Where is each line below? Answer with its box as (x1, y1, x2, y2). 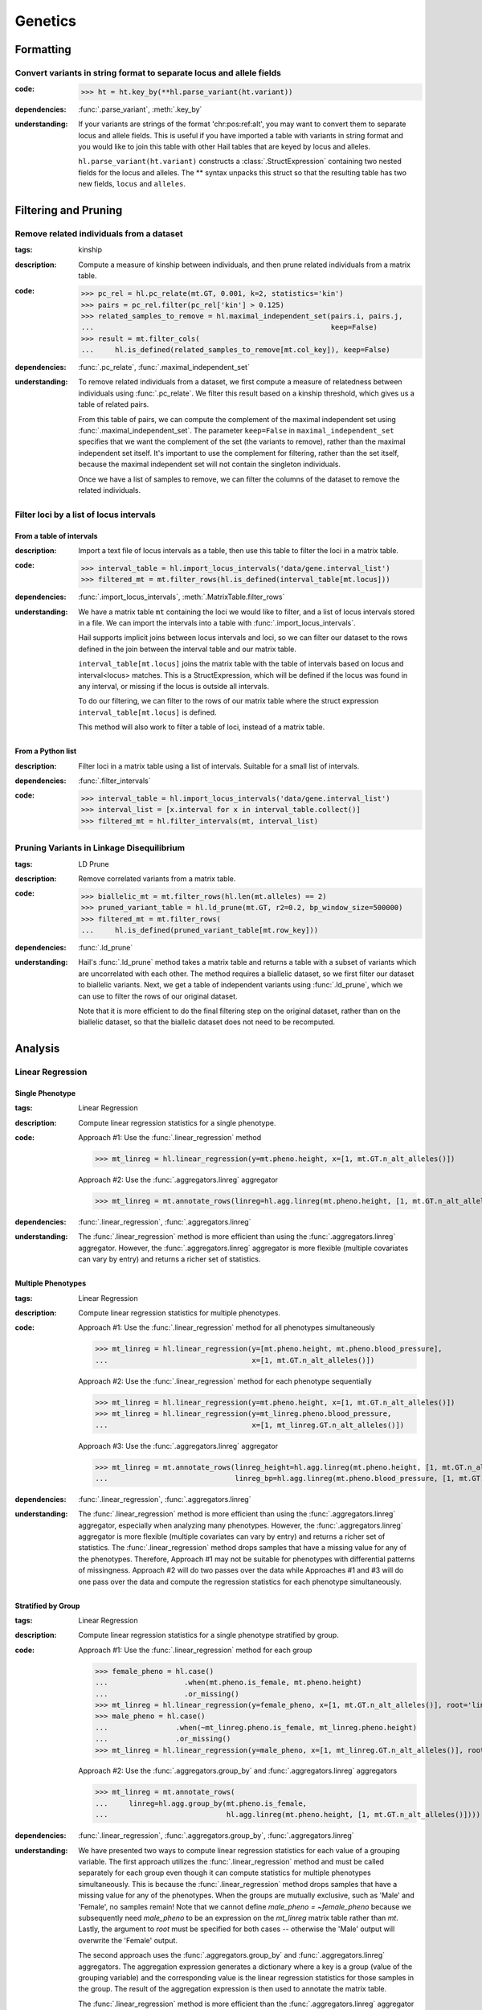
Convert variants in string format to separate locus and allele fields (14, 67, 281, 78)
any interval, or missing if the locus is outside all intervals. (78, 682, 269, 691)
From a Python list (14, 746, 77, 756)
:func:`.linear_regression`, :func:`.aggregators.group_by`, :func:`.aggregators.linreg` (78, 1831, 354, 1840)
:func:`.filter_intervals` (78, 776, 151, 786)
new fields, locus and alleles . (78, 179, 186, 189)
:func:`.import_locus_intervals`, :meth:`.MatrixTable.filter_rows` (78, 592, 285, 602)
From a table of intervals (14, 531, 98, 540)
